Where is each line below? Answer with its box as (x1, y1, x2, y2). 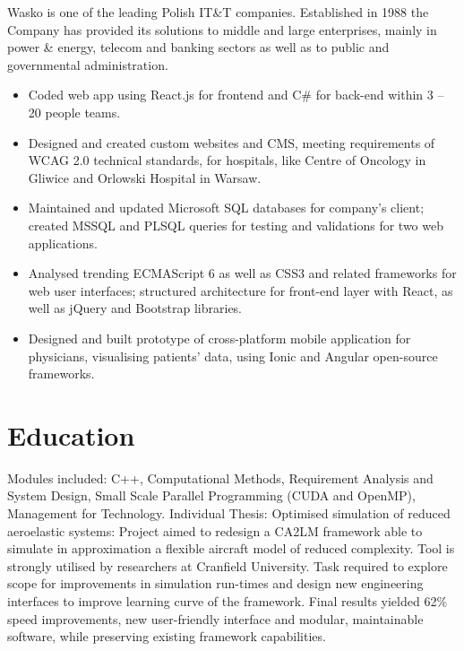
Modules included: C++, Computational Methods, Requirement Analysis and (7, 468, 434, 487)
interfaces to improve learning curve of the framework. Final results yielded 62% (7, 591, 448, 610)
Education (7, 416, 135, 453)
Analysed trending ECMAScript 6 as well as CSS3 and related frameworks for (28, 264, 457, 282)
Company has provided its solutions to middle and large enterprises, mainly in (7, 20, 437, 39)
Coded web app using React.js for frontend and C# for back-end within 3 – (28, 85, 444, 104)
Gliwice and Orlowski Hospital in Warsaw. (28, 168, 262, 187)
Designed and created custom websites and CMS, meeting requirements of (28, 133, 435, 152)
